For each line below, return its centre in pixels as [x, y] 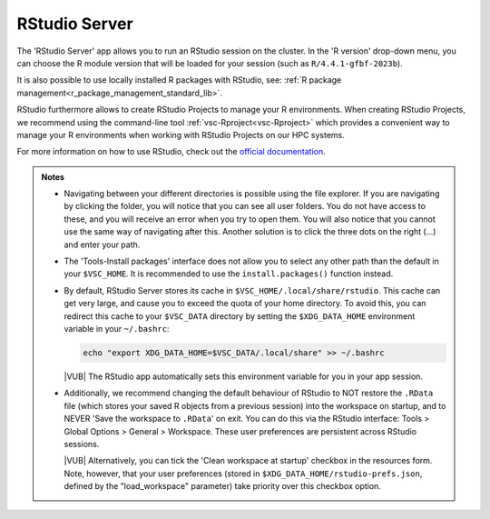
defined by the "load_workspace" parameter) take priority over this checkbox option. [222, 486]
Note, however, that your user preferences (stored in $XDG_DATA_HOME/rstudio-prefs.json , [243, 474]
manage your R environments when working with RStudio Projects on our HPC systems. [181, 135]
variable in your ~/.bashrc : [117, 328]
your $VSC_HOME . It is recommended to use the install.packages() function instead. [229, 274]
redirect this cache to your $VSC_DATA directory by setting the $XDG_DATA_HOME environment [240, 316]
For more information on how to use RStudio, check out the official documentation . [171, 152]
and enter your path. [102, 245]
